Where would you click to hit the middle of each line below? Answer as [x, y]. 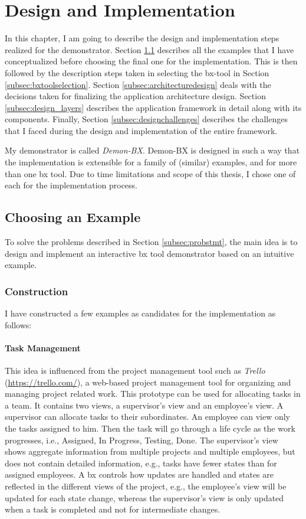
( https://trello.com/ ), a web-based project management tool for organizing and [148, 382]
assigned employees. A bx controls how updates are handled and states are [139, 474]
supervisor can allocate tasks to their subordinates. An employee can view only [147, 417]
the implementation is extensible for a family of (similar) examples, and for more [151, 162]
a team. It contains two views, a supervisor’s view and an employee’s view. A [144, 405]
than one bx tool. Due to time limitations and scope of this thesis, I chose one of [150, 173]
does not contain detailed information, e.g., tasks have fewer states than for [141, 463]
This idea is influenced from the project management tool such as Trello [135, 371]
